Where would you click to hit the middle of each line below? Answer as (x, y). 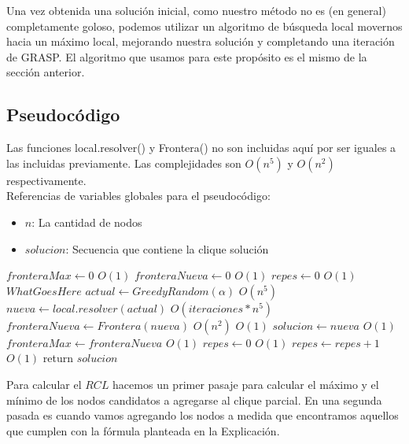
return (58, 358)
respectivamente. (46, 180)
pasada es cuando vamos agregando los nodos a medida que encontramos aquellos (203, 415)
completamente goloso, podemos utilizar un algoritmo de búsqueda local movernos (204, 26)
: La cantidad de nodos (87, 222)
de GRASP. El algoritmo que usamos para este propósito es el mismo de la (187, 56)
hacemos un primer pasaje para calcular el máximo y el (246, 384)
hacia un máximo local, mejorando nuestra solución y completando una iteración (201, 41)
